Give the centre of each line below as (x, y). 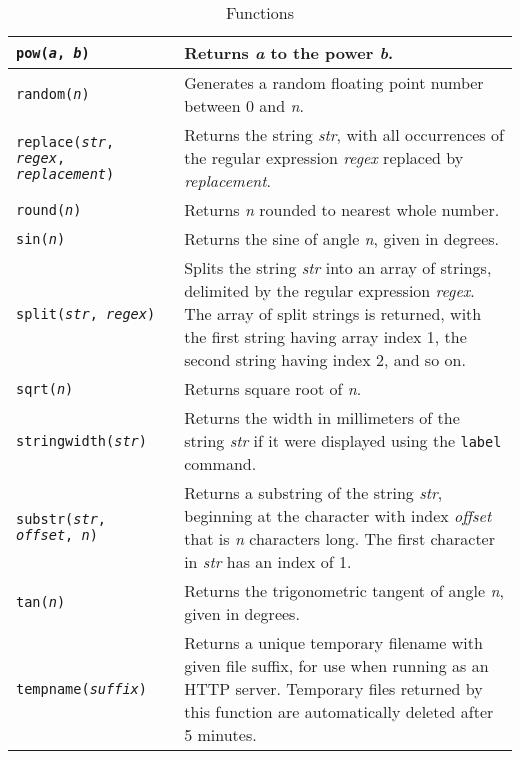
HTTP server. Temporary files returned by (333, 688)
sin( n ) (41, 238)
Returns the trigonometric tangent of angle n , (344, 590)
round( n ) (49, 209)
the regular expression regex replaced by (324, 157)
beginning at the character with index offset (338, 515)
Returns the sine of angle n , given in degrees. (342, 238)
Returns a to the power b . (288, 52)
